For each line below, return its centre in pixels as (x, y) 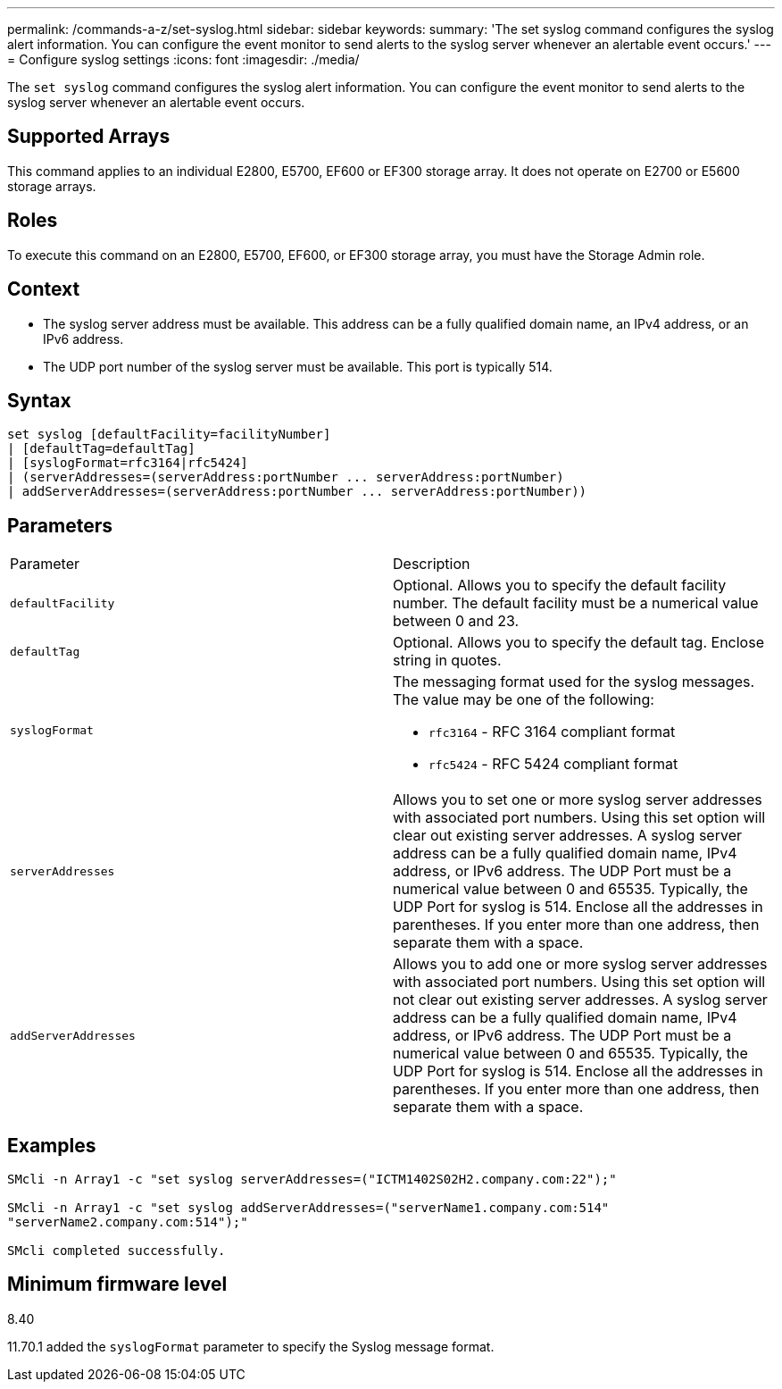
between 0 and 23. (456, 621)
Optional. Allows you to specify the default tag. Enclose (578, 643)
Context (44, 289)
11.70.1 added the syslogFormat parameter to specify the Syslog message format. (251, 1346)
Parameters (60, 525)
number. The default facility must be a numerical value (576, 603)
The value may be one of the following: (524, 700)
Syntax (39, 400)
